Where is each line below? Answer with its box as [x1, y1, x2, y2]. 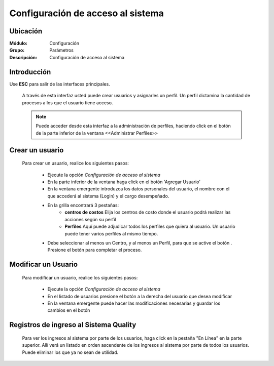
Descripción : [9, 54, 38, 60]
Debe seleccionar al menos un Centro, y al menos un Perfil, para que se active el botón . [47, 240, 232, 246]
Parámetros [49, 47, 74, 53]
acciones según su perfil [64, 216, 116, 222]
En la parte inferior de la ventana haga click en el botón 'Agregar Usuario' [47, 179, 201, 185]
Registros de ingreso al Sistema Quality [9, 320, 136, 329]
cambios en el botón [47, 307, 90, 313]
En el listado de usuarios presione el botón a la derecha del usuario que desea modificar [47, 293, 232, 299]
